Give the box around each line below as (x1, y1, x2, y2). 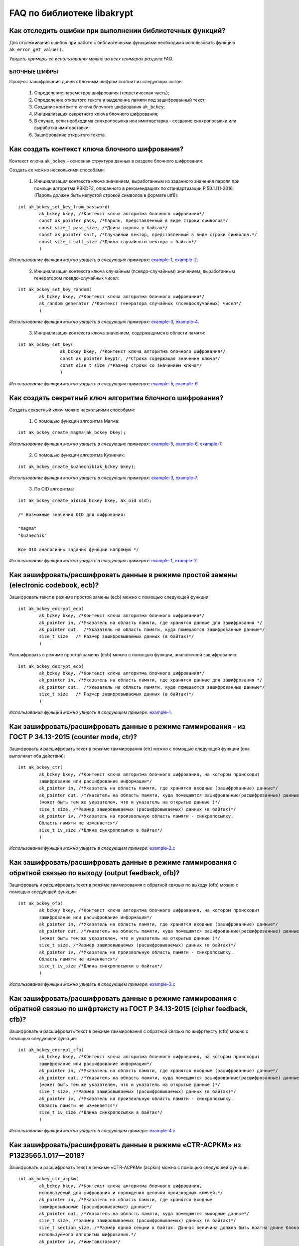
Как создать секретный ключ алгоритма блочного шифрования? (9, 394, 224, 402)
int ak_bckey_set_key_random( (18, 287, 92, 293)
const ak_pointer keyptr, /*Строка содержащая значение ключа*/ (60, 355, 221, 361)
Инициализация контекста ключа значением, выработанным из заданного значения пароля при (34, 178, 240, 184)
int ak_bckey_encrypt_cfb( (18, 1047, 84, 1053)
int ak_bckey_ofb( (18, 900, 63, 906)
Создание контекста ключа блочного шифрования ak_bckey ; (34, 104, 165, 110)
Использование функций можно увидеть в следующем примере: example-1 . (9, 709, 172, 715)
